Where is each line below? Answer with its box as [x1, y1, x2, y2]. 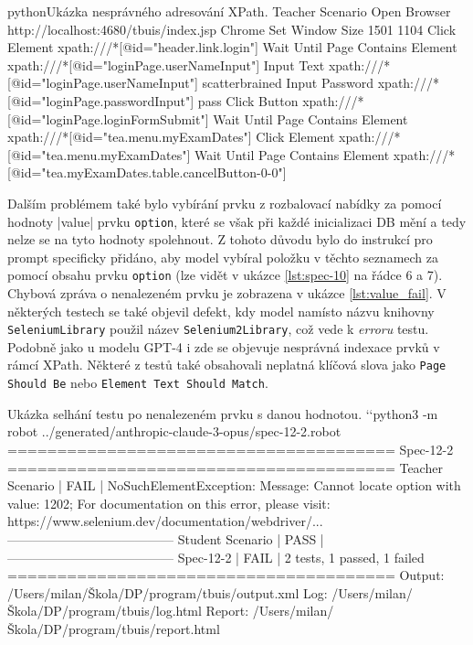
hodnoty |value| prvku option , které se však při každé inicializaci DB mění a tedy [7, 211, 467, 231]
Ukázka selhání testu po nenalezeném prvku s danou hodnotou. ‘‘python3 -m [7, 403, 438, 423]
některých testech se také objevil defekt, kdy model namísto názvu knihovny [7, 301, 435, 320]
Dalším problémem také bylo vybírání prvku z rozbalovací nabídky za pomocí [7, 193, 442, 212]
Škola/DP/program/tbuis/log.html [7, 601, 202, 620]
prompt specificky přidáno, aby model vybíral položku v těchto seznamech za [7, 247, 438, 266]
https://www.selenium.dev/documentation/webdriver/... [7, 511, 323, 531]
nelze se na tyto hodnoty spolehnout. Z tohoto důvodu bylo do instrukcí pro [7, 230, 433, 249]
